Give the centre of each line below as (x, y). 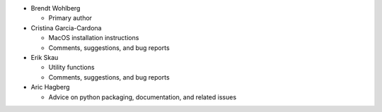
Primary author (70, 18)
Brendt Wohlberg (56, 8)
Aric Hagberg (50, 87)
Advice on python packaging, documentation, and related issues (143, 97)
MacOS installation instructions (94, 38)
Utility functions (71, 68)
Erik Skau (45, 57)
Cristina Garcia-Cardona (66, 27)
